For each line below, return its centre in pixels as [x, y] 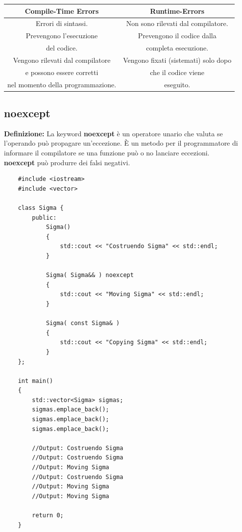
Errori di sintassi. [62, 23]
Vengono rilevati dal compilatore [62, 60]
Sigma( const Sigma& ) [83, 323]
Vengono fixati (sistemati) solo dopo [177, 60]
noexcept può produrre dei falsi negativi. [67, 162]
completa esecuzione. [177, 48]
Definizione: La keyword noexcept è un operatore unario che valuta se [113, 133]
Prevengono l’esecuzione [62, 36]
